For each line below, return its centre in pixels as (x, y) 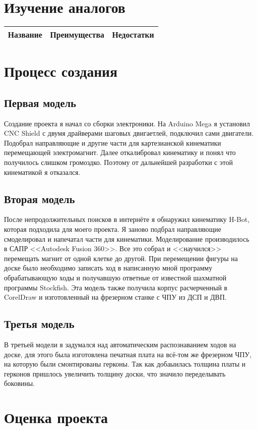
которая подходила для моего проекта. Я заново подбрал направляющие (113, 229)
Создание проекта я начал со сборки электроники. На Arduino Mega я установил (127, 123)
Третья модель (39, 324)
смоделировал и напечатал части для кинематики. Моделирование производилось (127, 239)
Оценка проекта (56, 417)
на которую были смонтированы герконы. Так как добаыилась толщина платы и (125, 364)
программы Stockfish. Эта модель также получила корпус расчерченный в (116, 287)
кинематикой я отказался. (42, 172)
